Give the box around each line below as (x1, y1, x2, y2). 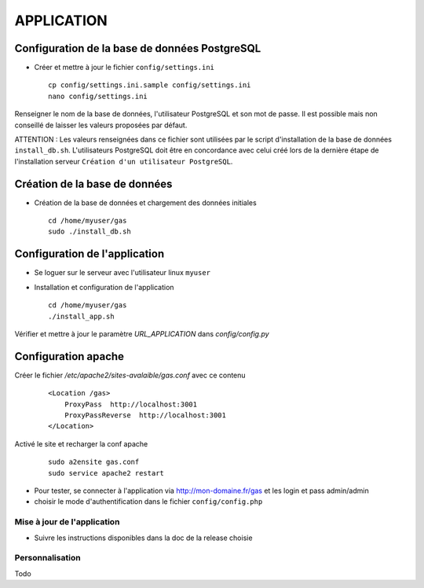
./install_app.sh (48, 311, 115, 321)
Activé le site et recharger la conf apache (14, 439, 148, 448)
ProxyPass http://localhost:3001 (64, 399, 198, 409)
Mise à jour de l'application (14, 516, 120, 527)
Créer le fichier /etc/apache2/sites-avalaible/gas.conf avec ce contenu (14, 370, 247, 380)
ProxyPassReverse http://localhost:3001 (64, 411, 227, 420)
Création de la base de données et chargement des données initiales (34, 197, 257, 208)
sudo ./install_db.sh (48, 227, 131, 236)
